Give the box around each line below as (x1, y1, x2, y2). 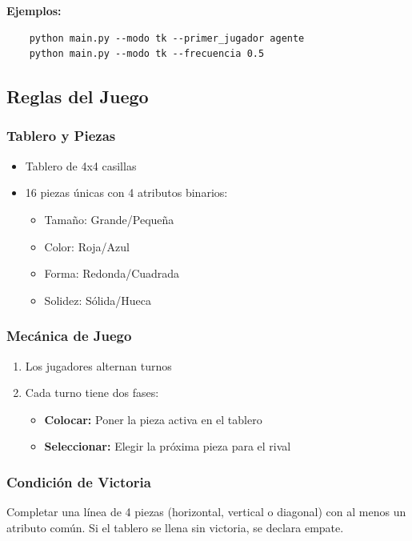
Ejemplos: (6, 2, 62, 18)
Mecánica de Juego (6, 326, 132, 346)
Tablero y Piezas (6, 126, 116, 146)
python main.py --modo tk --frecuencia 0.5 (29, 48, 265, 60)
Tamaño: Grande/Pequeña (44, 210, 174, 227)
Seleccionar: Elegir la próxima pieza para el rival (44, 438, 291, 455)
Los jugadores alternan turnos (25, 357, 172, 374)
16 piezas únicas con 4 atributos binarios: (25, 184, 228, 201)
